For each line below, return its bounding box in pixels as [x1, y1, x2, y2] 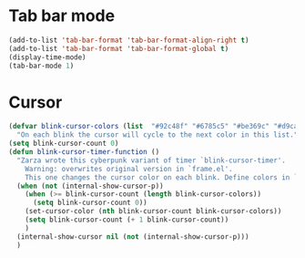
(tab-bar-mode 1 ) [8, 61, 75, 70]
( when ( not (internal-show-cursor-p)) [16, 181, 165, 191]
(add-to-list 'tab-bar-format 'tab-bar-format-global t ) [8, 44, 229, 53]
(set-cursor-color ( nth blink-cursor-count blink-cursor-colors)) [25, 207, 282, 216]
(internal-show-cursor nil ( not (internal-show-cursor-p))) [16, 232, 249, 242]
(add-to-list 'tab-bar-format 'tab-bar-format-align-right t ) [8, 36, 249, 45]
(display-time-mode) [8, 52, 87, 62]
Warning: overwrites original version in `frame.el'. [25, 164, 233, 173]
